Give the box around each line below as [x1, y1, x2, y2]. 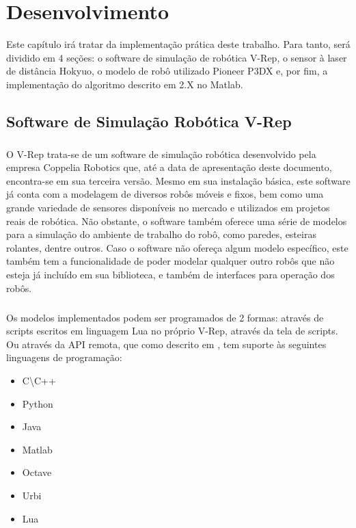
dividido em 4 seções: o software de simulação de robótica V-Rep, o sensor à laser [6, 50, 347, 64]
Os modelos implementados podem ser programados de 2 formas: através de [6, 310, 324, 324]
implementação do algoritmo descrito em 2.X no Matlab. [6, 77, 243, 91]
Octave [22, 465, 52, 479]
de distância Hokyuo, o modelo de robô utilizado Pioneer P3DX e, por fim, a [6, 64, 328, 78]
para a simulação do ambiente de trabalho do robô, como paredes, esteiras [6, 227, 316, 241]
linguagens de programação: [6, 350, 122, 365]
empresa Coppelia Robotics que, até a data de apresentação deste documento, [6, 160, 332, 174]
